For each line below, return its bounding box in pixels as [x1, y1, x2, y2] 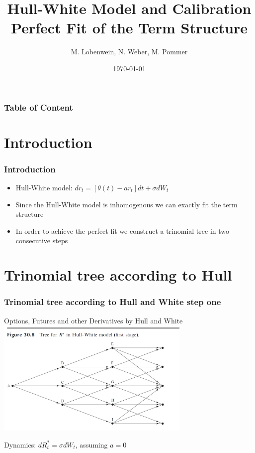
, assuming [75, 439, 108, 450]
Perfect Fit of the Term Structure [11, 17, 248, 38]
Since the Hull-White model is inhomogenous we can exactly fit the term [15, 199, 238, 209]
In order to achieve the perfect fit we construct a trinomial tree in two [15, 225, 230, 236]
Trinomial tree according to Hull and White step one [4, 296, 221, 308]
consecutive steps [15, 235, 68, 246]
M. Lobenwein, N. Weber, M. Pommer [71, 46, 188, 57]
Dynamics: [4, 439, 36, 450]
